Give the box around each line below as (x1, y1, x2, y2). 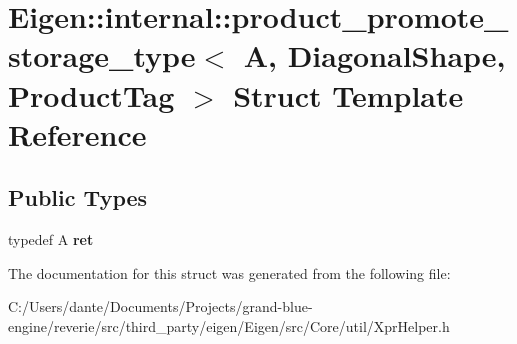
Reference (8, 113, 147, 154)
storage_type (8, 35, 196, 76)
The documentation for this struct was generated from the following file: (8, 262, 451, 283)
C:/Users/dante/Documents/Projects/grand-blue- (8, 296, 313, 317)
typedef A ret (8, 229, 94, 250)
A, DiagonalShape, (243, 35, 506, 76)
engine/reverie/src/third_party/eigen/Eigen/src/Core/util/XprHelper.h (8, 315, 450, 336)
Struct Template (233, 74, 464, 115)
